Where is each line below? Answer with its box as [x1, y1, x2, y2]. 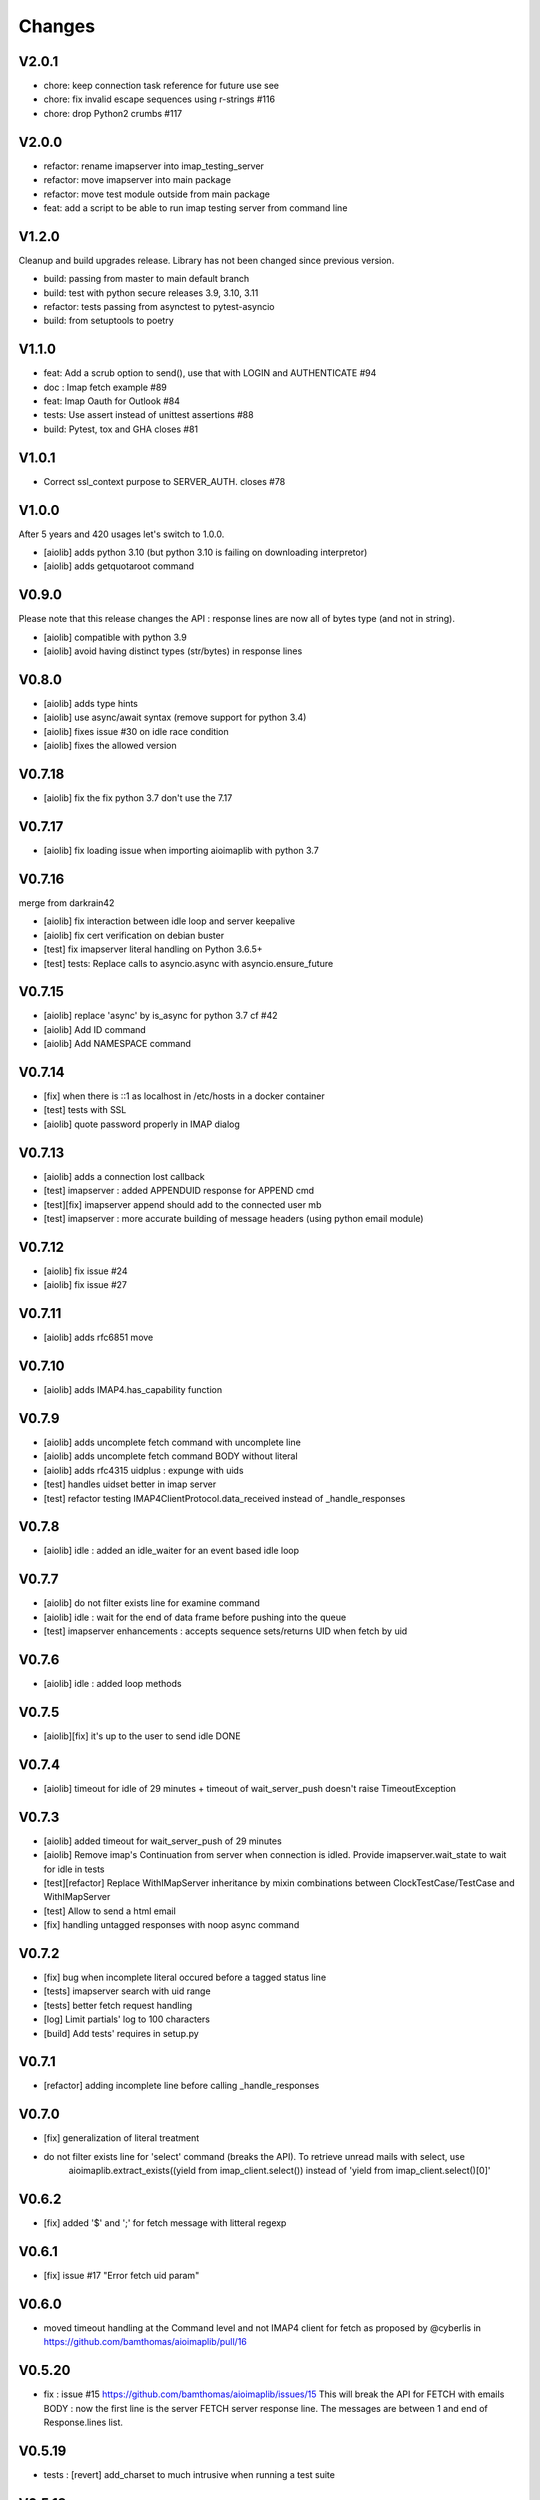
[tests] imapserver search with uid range [43, 1985, 211, 1997]
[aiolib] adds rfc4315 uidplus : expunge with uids [43, 1464, 244, 1476]
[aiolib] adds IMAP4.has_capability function [43, 1384, 223, 1396]
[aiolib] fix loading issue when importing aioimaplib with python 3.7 [43, 845, 319, 857]
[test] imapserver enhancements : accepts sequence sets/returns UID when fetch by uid [43, 1625, 408, 1637]
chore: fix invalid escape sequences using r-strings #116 [43, 93, 275, 105]
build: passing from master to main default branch [43, 273, 250, 285]
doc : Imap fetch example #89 [43, 381, 167, 393]
